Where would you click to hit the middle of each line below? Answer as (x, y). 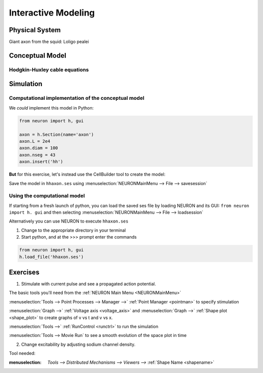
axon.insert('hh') (41, 162)
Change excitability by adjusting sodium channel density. (78, 344)
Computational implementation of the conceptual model (77, 98)
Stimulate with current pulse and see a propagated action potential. (89, 284)
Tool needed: (22, 354)
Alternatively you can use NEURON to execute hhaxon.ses (69, 221)
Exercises (24, 272)
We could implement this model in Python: (51, 108)
